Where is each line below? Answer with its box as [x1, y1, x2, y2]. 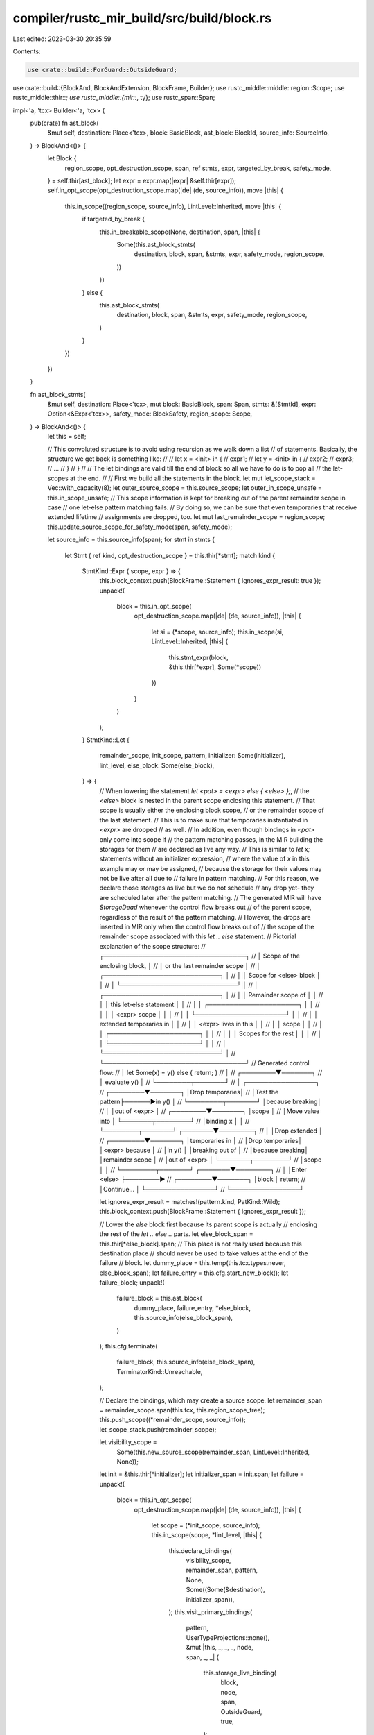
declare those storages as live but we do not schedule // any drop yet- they [99, 883, 314, 892]
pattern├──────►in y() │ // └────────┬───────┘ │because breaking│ [99, 1097, 322, 1106]
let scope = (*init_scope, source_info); [151, 1521, 260, 1530]
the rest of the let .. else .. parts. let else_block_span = [99, 1230, 254, 1238]
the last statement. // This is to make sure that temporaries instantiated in [99, 815, 308, 824]
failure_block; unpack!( [99, 1278, 166, 1287]
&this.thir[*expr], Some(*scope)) [168, 663, 262, 671]
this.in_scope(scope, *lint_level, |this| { [151, 1531, 262, 1539]
